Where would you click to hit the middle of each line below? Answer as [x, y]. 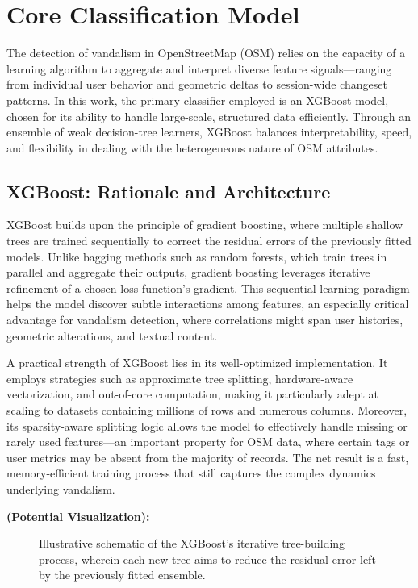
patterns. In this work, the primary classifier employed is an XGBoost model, [198, 100]
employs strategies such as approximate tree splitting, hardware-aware [180, 378]
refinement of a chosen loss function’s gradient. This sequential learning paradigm [208, 288]
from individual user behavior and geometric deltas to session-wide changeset [197, 84]
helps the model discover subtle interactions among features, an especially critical [208, 304]
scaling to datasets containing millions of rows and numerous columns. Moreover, [207, 410]
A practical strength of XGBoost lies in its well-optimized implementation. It [197, 363]
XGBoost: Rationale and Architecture [169, 191]
